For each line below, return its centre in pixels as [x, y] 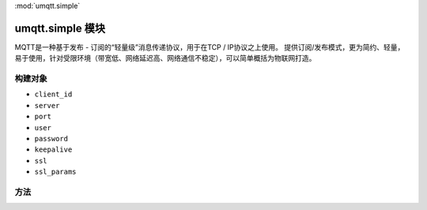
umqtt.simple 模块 [60, 28]
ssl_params [55, 172]
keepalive [53, 150]
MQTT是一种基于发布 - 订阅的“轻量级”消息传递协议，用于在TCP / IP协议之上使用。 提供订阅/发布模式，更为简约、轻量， [210, 47]
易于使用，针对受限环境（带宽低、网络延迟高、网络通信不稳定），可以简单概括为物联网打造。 [165, 58]
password [51, 139]
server [47, 105]
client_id [53, 94]
